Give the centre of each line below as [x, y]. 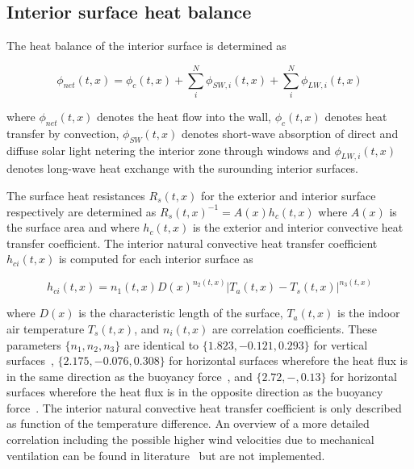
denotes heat [356, 116]
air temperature [46, 328]
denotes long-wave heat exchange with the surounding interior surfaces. [183, 168]
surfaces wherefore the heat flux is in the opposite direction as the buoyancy [195, 392]
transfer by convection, [63, 133]
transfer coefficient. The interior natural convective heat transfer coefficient [192, 243]
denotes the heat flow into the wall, [184, 116]
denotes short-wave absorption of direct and [290, 133]
